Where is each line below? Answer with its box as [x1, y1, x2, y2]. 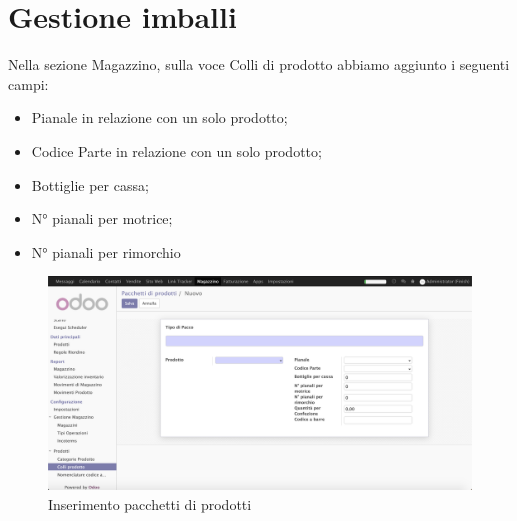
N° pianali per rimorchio [31, 241, 181, 262]
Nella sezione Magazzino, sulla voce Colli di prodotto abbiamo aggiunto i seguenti [8, 54, 510, 75]
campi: [8, 73, 49, 94]
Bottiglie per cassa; [31, 174, 149, 195]
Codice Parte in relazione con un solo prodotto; [31, 140, 322, 161]
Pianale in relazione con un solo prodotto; [31, 107, 288, 128]
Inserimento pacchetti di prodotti [48, 493, 252, 514]
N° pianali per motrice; [31, 208, 173, 229]
